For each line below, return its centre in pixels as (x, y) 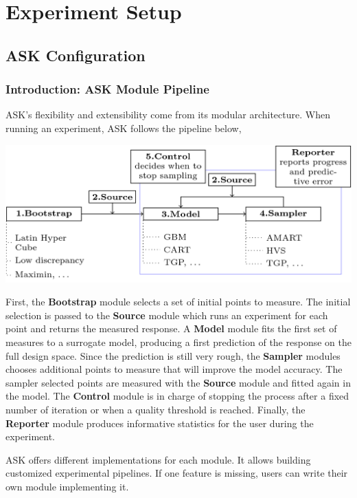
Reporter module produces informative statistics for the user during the (160, 423)
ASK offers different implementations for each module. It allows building (158, 459)
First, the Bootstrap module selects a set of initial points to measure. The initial (178, 302)
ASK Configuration (76, 55)
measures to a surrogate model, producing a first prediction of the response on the (178, 342)
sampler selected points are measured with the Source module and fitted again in (178, 382)
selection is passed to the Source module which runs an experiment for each (167, 315)
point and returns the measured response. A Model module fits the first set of (171, 328)
